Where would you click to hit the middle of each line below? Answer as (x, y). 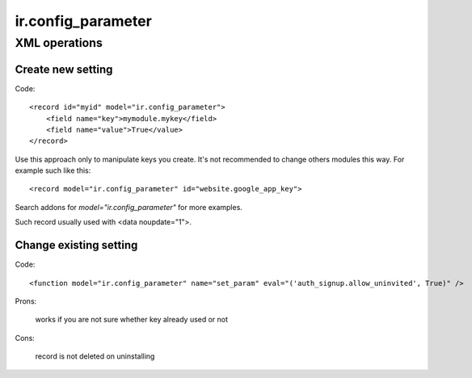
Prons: (26, 301)
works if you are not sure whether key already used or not (132, 320)
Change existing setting (76, 245)
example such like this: (53, 170)
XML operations (59, 43)
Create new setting (64, 69)
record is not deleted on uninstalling (95, 356)
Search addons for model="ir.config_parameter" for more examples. (129, 207)
